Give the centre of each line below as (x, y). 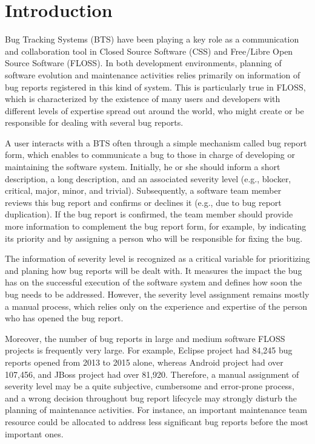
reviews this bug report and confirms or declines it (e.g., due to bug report (143, 202)
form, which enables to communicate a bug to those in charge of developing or (150, 155)
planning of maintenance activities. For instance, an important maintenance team (156, 410)
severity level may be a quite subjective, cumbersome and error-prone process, (150, 386)
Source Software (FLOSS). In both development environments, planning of (143, 63)
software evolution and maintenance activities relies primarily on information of (153, 74)
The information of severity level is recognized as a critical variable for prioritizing (157, 258)
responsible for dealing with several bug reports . (94, 122)
